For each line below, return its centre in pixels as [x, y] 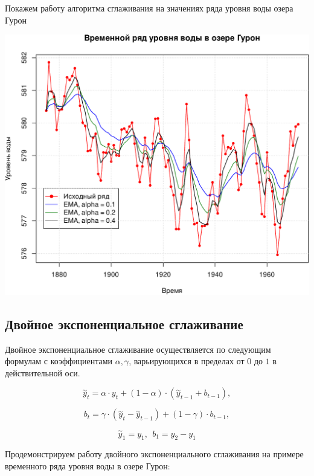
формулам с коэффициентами [59, 361]
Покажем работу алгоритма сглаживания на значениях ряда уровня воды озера [149, 8]
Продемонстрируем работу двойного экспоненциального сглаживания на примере [154, 454]
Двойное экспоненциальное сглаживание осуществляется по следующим [138, 349]
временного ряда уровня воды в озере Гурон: [88, 466]
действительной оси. [43, 372]
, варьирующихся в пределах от [187, 361]
